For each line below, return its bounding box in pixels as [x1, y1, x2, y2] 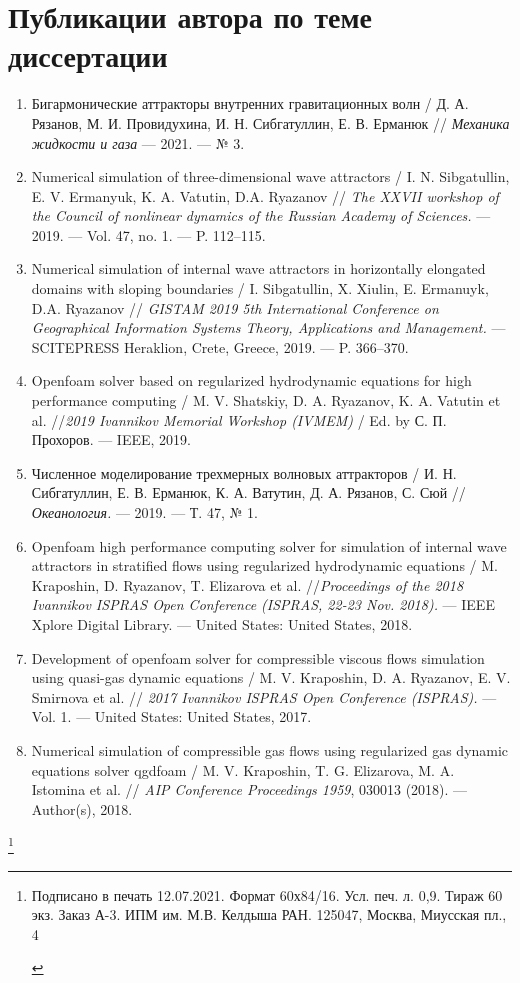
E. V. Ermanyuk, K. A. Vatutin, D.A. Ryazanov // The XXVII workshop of [31, 185, 499, 206]
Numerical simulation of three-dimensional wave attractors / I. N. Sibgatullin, [31, 166, 510, 187]
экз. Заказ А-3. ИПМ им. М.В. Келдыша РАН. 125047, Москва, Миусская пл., [31, 904, 507, 925]
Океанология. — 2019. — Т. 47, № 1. [31, 502, 258, 522]
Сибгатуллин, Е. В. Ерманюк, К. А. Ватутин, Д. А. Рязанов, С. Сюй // [31, 482, 466, 503]
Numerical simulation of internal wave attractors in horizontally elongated [31, 258, 486, 279]
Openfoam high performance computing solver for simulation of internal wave [31, 535, 507, 556]
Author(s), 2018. [31, 798, 133, 819]
